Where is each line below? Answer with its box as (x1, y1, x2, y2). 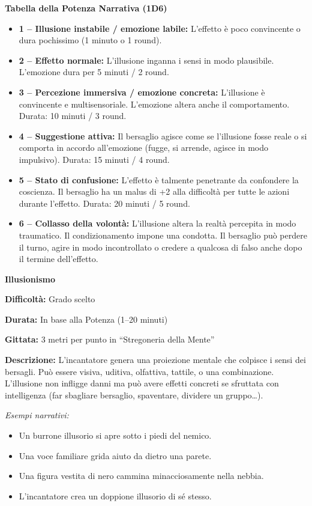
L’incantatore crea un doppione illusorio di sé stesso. (19, 489, 212, 502)
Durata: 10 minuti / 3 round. (19, 109, 127, 122)
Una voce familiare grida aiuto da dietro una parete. (19, 449, 212, 462)
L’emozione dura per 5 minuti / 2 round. (19, 66, 169, 78)
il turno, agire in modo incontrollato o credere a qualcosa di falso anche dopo (19, 240, 302, 253)
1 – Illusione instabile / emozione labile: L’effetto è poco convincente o (19, 22, 301, 34)
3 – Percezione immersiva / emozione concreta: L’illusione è (19, 85, 265, 98)
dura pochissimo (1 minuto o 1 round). (19, 34, 162, 46)
